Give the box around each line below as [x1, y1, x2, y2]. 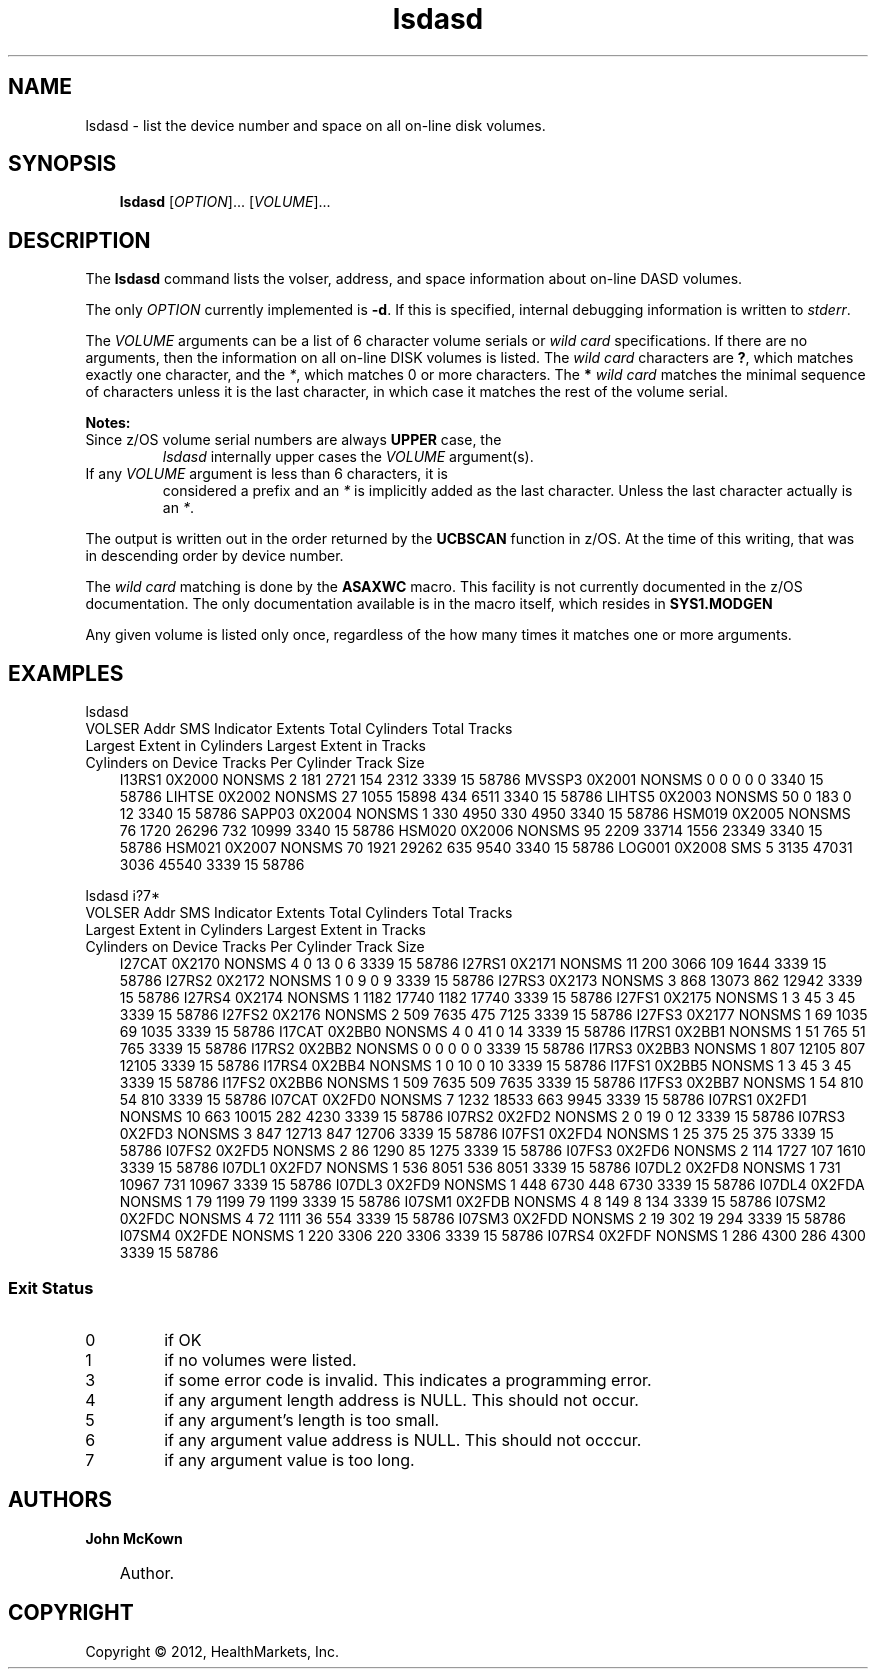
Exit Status [8, 1277, 94, 1298]
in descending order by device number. [85, 547, 344, 565]
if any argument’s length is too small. [164, 1409, 440, 1430]
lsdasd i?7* [85, 887, 161, 905]
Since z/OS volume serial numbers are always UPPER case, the [85, 431, 502, 449]
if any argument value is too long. [164, 1449, 415, 1470]
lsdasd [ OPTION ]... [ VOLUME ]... [119, 193, 331, 211]
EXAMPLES [8, 660, 124, 686]
